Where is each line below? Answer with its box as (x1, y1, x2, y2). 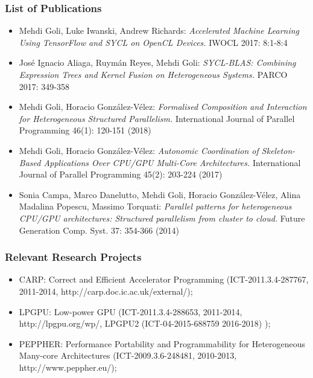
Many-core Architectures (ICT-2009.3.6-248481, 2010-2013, (19, 349, 237, 362)
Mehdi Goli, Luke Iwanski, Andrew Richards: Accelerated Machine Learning (19, 24, 300, 37)
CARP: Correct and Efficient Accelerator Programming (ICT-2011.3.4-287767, (19, 273, 309, 286)
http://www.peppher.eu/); (19, 360, 117, 373)
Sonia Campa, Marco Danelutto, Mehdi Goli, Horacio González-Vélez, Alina (19, 188, 301, 200)
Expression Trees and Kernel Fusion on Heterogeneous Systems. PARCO (19, 68, 288, 80)
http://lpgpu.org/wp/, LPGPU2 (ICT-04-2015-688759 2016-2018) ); (19, 317, 271, 330)
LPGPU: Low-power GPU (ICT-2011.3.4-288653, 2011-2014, (19, 305, 242, 318)
